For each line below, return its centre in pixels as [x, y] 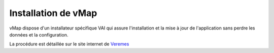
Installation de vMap [53, 13]
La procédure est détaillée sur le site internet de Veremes [69, 44]
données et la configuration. [39, 34]
